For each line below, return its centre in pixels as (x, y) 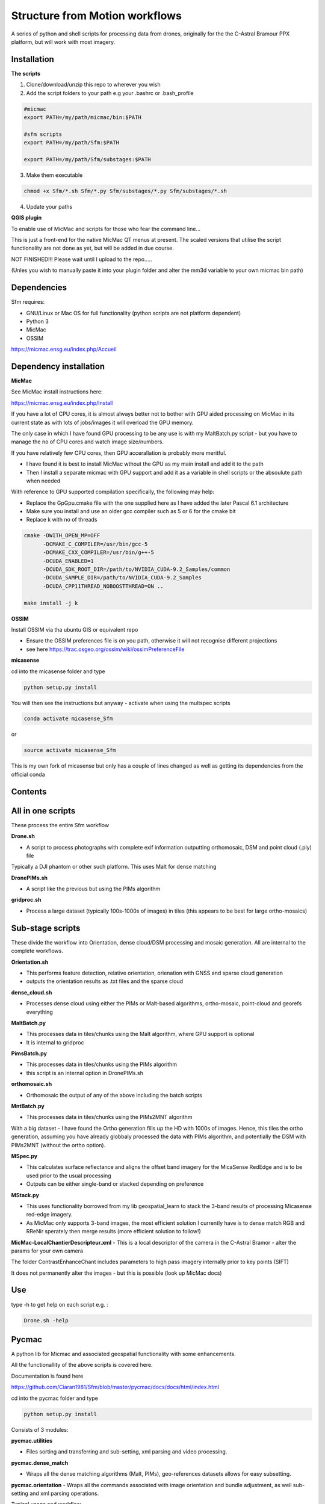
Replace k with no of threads (62, 520)
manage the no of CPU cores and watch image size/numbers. (88, 442)
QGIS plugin (26, 218)
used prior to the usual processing (69, 1176)
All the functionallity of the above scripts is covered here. (82, 1365)
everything (40, 1012)
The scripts (26, 73)
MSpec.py (24, 1156)
